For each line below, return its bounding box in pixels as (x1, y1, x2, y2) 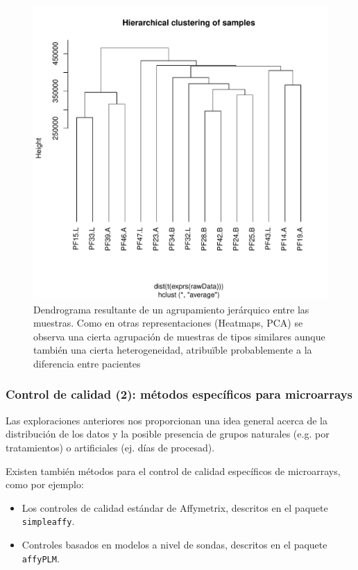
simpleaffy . (22, 514, 75, 528)
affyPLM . (22, 551, 60, 565)
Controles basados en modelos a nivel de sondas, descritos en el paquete (22, 537, 327, 551)
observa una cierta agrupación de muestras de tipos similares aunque (33, 329, 325, 343)
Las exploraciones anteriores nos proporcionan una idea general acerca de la (6, 413, 327, 427)
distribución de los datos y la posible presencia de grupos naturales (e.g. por (6, 426, 330, 441)
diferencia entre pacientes (33, 356, 141, 370)
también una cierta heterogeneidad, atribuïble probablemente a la (33, 343, 312, 357)
